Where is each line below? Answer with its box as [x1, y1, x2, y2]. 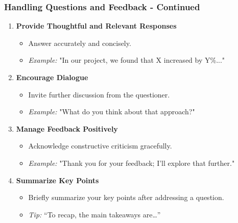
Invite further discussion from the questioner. [28, 89, 170, 100]
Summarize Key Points [16, 175, 99, 185]
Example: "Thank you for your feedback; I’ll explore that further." [28, 157, 235, 168]
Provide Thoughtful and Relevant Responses [16, 20, 177, 31]
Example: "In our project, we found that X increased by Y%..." [28, 55, 225, 65]
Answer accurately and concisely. [28, 37, 131, 48]
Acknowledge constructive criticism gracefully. [28, 140, 172, 151]
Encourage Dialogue [16, 72, 88, 82]
